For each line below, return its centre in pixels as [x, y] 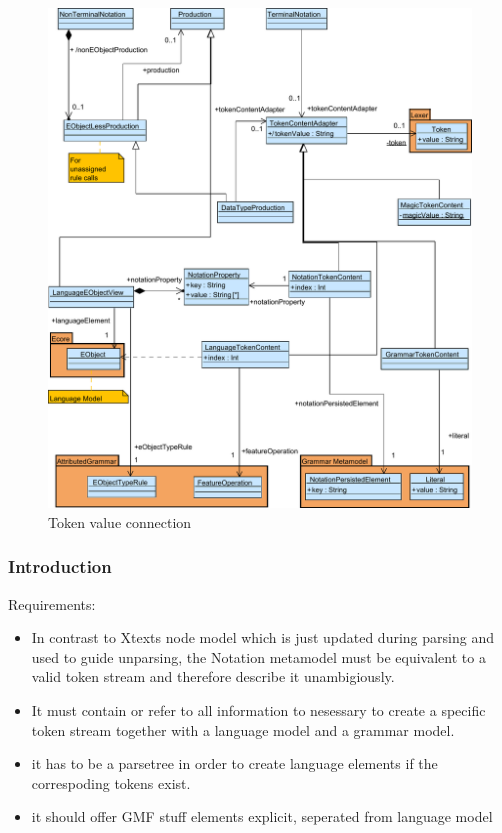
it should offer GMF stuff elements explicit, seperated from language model [262, 816]
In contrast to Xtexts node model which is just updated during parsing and [262, 637]
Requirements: [52, 603]
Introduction [60, 566]
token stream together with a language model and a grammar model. [243, 729]
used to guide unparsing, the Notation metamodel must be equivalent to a [258, 656]
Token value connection [120, 521]
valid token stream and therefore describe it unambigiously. [213, 676]
